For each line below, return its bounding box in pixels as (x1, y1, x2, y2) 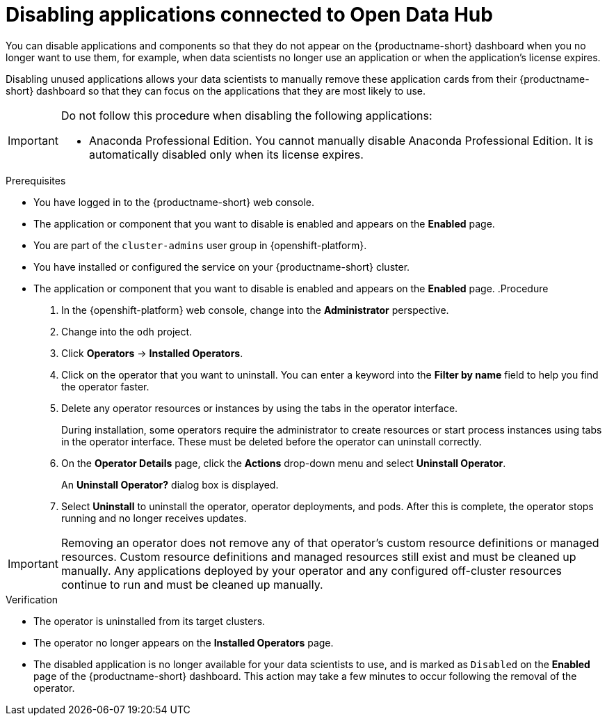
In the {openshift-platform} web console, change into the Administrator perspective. (61, 303, 449, 316)
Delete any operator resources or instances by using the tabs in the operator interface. (61, 402, 458, 414)
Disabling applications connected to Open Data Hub (6, 3, 493, 26)
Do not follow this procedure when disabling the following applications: (60, 108, 432, 122)
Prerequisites (6, 174, 66, 187)
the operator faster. (61, 380, 149, 393)
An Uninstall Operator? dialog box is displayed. (61, 478, 279, 491)
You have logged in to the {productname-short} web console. (33, 196, 314, 208)
